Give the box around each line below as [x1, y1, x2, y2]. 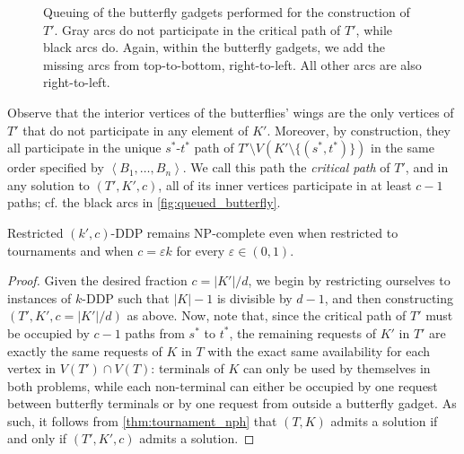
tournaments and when [7, 240, 134, 259]
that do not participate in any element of [22, 120, 249, 139]
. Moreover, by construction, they [267, 120, 451, 139]
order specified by [7, 158, 104, 177]
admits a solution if [330, 411, 438, 430]
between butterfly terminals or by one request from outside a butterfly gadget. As [7, 394, 457, 413]
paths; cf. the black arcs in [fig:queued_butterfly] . [7, 193, 281, 212]
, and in [405, 158, 449, 177]
